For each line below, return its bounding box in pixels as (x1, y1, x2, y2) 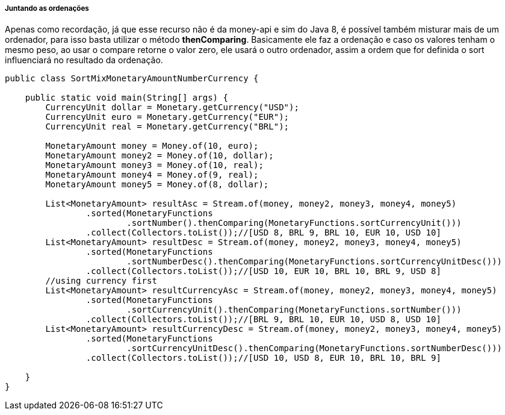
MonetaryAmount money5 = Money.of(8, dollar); (45, 179, 269, 190)
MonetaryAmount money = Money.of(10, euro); (45, 141, 259, 151)
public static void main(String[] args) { (25, 93, 228, 103)
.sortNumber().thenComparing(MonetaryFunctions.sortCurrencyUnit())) (126, 218, 462, 228)
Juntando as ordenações (5, 4, 89, 13)
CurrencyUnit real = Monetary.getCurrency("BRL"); (45, 122, 290, 132)
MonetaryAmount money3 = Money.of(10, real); (45, 160, 264, 170)
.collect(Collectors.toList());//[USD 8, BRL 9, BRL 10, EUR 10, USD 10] (85, 228, 441, 238)
